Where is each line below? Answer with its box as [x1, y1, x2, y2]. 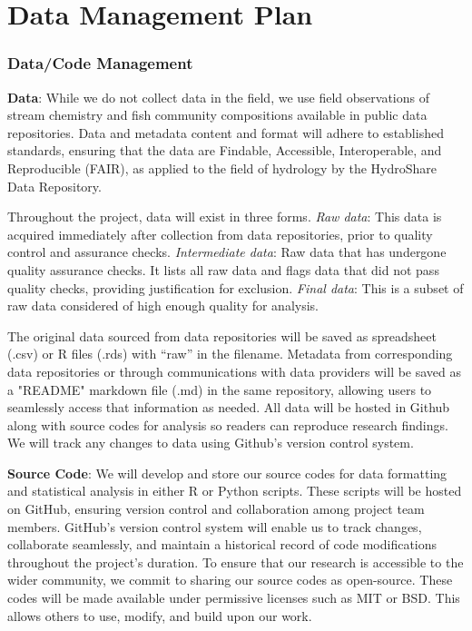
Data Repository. [7, 176, 102, 195]
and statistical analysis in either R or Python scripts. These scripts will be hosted [7, 481, 462, 500]
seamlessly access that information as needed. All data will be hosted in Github [7, 398, 450, 417]
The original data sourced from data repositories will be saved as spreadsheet [7, 326, 437, 345]
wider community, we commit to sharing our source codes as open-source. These [7, 570, 453, 589]
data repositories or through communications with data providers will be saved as [7, 361, 462, 380]
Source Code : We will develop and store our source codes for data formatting [7, 463, 447, 482]
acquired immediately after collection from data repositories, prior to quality [7, 224, 433, 243]
